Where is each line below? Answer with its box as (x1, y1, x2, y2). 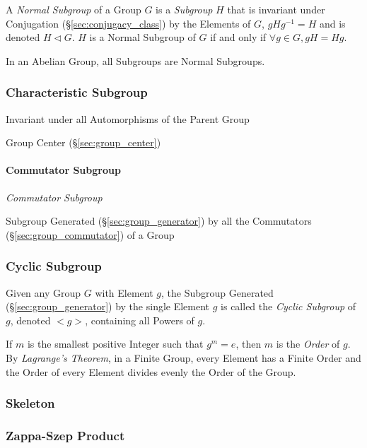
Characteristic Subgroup (6, 83, 148, 101)
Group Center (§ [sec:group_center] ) (6, 135, 161, 150)
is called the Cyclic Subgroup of (221, 299, 356, 314)
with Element (95, 285, 153, 300)
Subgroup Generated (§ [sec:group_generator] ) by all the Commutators (6, 213, 312, 228)
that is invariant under (227, 2, 325, 16)
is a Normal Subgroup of (89, 30, 196, 45)
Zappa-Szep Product (6, 426, 125, 444)
